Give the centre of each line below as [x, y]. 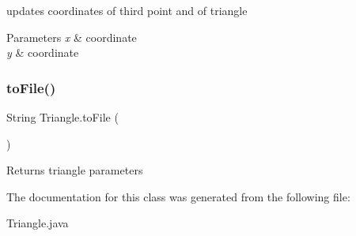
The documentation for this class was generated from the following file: [178, 196]
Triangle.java [38, 223]
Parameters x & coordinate [72, 37]
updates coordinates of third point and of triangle [127, 10]
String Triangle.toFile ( [62, 117]
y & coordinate [43, 52]
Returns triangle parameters [75, 170]
